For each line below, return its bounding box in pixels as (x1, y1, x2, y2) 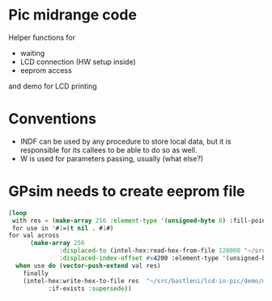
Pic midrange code (8, 6, 138, 24)
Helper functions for (8, 32, 76, 42)
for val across (8, 231, 60, 240)
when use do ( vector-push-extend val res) (15, 261, 161, 269)
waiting (19, 48, 45, 58)
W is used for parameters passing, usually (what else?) (19, 153, 204, 163)
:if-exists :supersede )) (48, 284, 132, 293)
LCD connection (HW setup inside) (19, 57, 136, 67)
